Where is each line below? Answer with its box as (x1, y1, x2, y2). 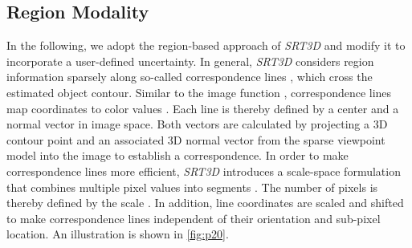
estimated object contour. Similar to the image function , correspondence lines (6, 83, 392, 100)
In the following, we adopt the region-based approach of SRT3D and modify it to (6, 37, 406, 54)
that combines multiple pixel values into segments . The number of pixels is (6, 178, 378, 195)
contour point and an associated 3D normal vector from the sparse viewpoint (6, 131, 385, 148)
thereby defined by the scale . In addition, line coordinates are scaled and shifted (6, 194, 404, 211)
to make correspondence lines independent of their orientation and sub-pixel (6, 209, 381, 226)
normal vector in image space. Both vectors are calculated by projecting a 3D (6, 116, 388, 132)
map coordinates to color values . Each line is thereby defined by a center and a (6, 100, 399, 116)
